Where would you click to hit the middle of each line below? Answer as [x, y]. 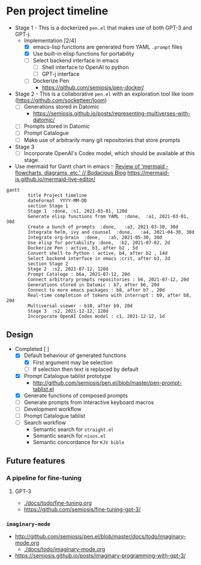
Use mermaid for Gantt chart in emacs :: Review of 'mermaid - [92, 166]
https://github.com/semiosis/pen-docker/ [93, 88]
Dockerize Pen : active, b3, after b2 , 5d [83, 248]
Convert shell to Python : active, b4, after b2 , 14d [98, 253]
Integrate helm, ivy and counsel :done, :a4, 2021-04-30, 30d [111, 232]
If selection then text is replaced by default [86, 369]
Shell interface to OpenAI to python [85, 67]
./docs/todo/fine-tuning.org [58, 502]
